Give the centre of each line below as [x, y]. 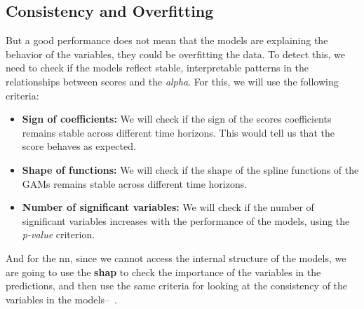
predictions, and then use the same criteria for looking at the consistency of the [177, 286]
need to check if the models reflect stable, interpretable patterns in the [157, 68]
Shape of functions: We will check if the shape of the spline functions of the [190, 169]
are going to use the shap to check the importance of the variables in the [163, 272]
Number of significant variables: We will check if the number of [168, 207]
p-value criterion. [59, 234]
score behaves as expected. [79, 146]
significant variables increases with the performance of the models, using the [186, 220]
